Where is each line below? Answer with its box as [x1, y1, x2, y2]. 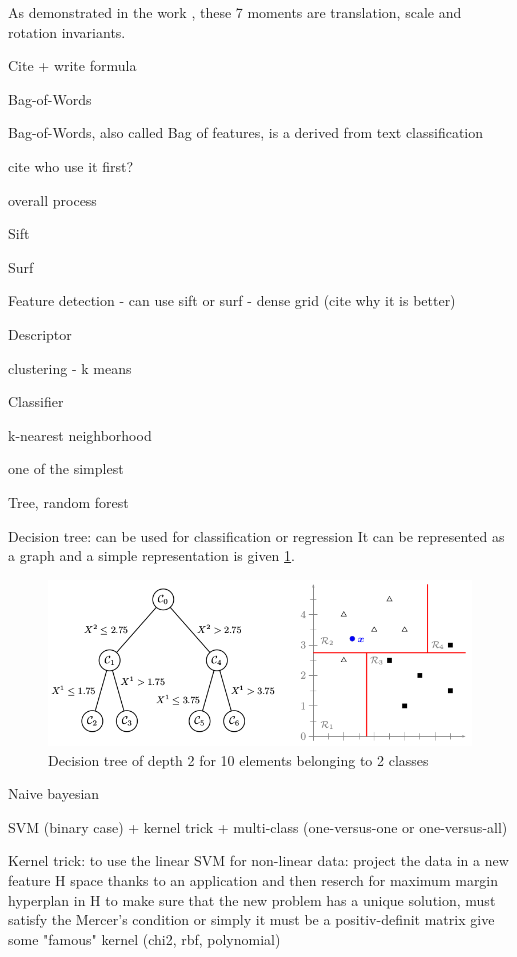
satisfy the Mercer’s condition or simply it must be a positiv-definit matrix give [8, 909, 495, 930]
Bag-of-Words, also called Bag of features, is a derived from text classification [8, 122, 484, 143]
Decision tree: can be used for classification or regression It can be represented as [8, 525, 505, 546]
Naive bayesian [8, 783, 100, 804]
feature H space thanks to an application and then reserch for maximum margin [8, 869, 499, 890]
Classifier [8, 391, 64, 412]
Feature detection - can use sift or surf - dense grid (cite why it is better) [8, 290, 456, 311]
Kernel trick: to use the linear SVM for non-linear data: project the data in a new [8, 850, 509, 871]
